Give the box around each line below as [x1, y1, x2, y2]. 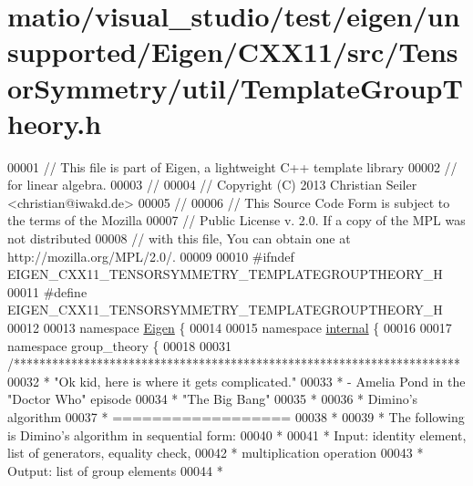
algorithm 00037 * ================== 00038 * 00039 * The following [7, 408, 465, 426]
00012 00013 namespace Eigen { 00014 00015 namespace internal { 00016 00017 [7, 318, 452, 337]
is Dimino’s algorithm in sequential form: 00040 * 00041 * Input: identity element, [7, 425, 467, 444]
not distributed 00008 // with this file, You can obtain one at [7, 229, 351, 248]
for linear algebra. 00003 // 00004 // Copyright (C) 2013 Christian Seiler [7, 175, 417, 194]
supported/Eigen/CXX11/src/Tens [7, 33, 458, 70]
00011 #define [7, 282, 87, 301]
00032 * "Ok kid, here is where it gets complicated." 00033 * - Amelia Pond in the [7, 371, 466, 390]
